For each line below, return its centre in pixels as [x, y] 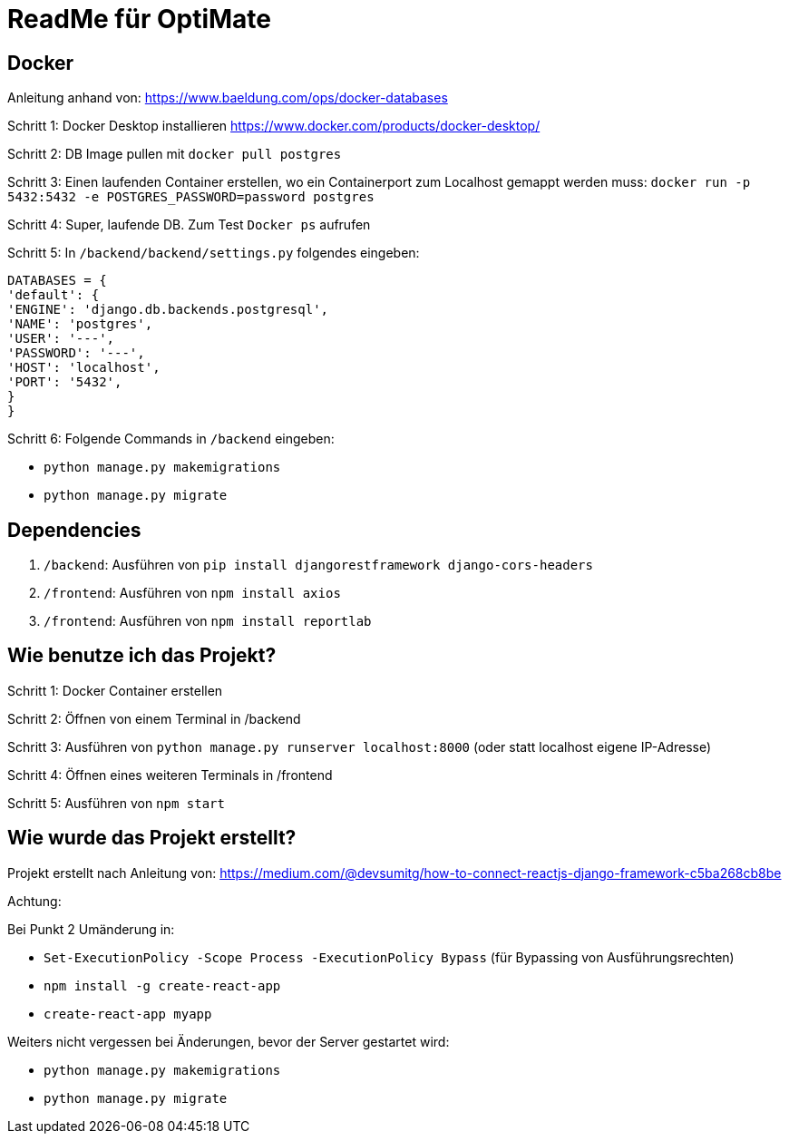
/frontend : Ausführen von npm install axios [192, 593]
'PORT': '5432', [65, 382]
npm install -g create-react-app [162, 985]
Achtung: [34, 901]
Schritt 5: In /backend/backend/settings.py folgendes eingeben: [214, 253]
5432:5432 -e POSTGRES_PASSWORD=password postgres [191, 197]
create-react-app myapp [128, 1014]
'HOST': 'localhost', [84, 368]
